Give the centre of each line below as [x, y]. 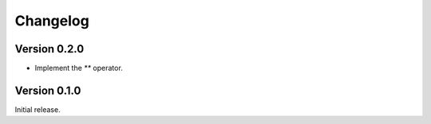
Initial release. [38, 109]
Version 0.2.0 [49, 49]
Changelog [52, 21]
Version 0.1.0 [48, 90]
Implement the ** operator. [79, 68]
